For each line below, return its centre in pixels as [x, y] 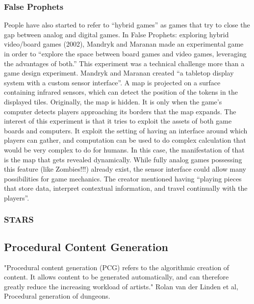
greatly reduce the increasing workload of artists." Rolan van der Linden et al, [121, 286]
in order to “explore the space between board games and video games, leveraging [125, 53]
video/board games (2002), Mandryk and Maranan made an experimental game [124, 44]
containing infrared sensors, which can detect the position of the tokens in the [121, 92]
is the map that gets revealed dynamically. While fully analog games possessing [123, 159]
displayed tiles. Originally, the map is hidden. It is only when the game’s [113, 101]
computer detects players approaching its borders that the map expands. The [120, 111]
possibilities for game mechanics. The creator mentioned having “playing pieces [123, 178]
